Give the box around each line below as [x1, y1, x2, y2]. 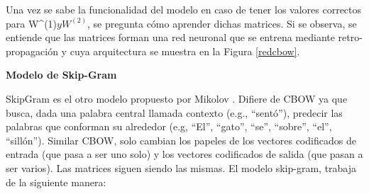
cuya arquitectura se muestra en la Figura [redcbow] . [70, 43, 300, 58]
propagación [6, 43, 58, 58]
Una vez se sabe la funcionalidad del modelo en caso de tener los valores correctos [6, 2, 362, 16]
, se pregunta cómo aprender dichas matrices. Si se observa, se [87, 16, 357, 30]
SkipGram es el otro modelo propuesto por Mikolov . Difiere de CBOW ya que [6, 91, 348, 105]
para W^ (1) [6, 16, 57, 30]
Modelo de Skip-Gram [6, 67, 117, 82]
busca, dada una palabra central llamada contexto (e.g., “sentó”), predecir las [6, 105, 343, 120]
